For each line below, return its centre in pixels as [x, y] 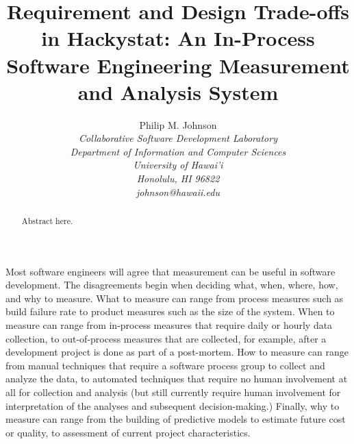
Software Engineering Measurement [178, 65]
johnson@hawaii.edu [178, 192]
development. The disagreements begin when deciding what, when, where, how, [172, 285]
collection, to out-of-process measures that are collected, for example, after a [166, 338]
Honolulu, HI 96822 [178, 178]
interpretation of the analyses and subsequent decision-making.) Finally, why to [173, 405]
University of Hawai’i [178, 165]
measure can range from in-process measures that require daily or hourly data [169, 325]
